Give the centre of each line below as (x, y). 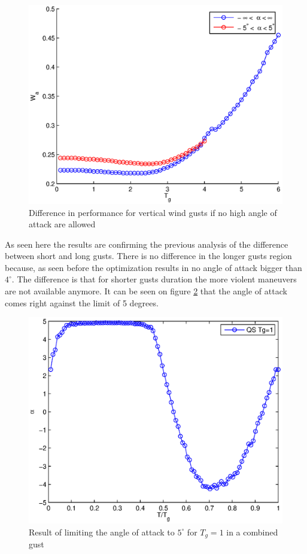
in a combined (252, 532)
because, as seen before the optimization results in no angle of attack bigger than (153, 267)
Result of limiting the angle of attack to (102, 532)
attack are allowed (62, 224)
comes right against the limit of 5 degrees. (82, 302)
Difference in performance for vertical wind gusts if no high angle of (153, 212)
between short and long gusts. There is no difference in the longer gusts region (148, 256)
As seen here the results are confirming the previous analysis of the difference (147, 244)
